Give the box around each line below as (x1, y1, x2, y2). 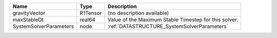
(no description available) (108, 10, 169, 16)
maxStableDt (12, 16, 44, 23)
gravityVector (12, 10, 46, 16)
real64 (80, 16, 96, 23)
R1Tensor (80, 10, 102, 16)
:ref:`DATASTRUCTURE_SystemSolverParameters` (108, 23, 228, 30)
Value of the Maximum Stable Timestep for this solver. (108, 16, 239, 23)
